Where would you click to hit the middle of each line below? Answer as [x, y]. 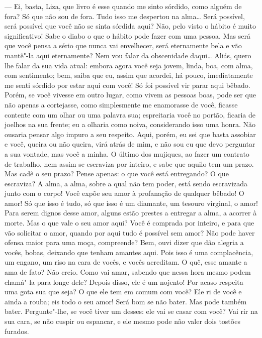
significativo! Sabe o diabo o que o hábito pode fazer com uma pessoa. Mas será [127, 35]
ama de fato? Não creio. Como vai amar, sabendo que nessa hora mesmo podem [128, 272]
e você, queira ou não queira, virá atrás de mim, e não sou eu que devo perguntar [130, 144]
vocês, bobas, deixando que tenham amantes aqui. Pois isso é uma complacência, [129, 252]
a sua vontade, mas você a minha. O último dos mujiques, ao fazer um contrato [127, 153]
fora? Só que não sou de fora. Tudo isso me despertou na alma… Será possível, [125, 16]
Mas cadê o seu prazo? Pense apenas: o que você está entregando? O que [117, 174]
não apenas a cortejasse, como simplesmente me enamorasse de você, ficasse [121, 104]
